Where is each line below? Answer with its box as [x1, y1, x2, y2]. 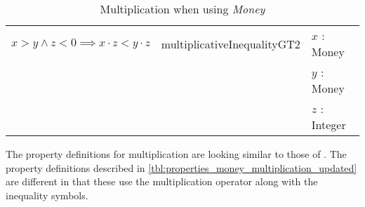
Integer [311, 116, 346, 133]
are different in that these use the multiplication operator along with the [6, 174, 318, 189]
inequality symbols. [6, 187, 88, 202]
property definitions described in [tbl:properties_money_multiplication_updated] [6, 160, 357, 175]
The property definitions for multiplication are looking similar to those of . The [6, 147, 347, 161]
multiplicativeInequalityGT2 [161, 35, 300, 52]
